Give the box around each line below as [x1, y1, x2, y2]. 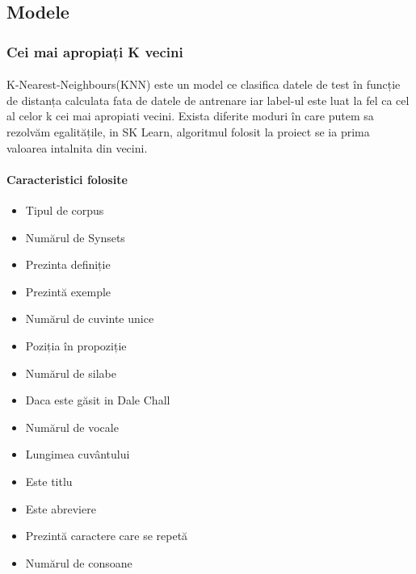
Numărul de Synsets [25, 228, 125, 245]
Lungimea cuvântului [25, 446, 130, 463]
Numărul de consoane [25, 554, 132, 571]
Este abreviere [25, 500, 96, 517]
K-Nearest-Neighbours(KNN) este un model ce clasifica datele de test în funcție [6, 76, 401, 93]
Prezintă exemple [25, 283, 111, 300]
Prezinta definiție [25, 256, 111, 273]
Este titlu [25, 472, 73, 489]
